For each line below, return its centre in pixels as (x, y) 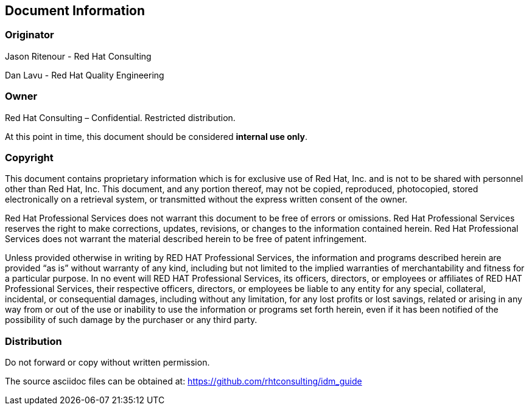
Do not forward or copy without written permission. (107, 363)
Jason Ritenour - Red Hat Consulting (78, 56)
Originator (30, 35)
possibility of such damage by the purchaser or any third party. (131, 320)
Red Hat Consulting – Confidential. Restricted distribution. (120, 117)
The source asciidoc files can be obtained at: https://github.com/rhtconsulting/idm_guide (184, 381)
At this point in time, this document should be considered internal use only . (156, 136)
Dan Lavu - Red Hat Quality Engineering (85, 75)
